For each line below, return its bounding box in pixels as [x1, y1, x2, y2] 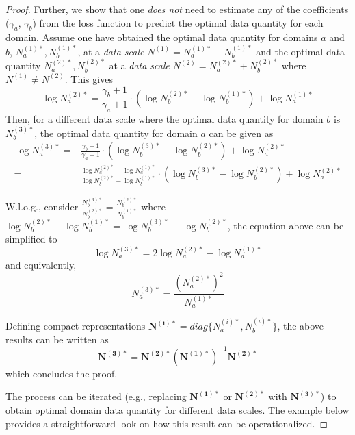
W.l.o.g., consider [5, 199, 79, 213]
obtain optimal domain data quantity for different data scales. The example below [5, 403, 350, 417]
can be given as [209, 125, 274, 140]
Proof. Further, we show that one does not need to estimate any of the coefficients [5, 2, 349, 16]
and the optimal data [256, 44, 345, 58]
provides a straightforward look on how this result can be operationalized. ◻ [5, 416, 328, 430]
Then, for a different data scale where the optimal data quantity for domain [5, 112, 324, 126]
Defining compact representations [5, 319, 146, 333]
